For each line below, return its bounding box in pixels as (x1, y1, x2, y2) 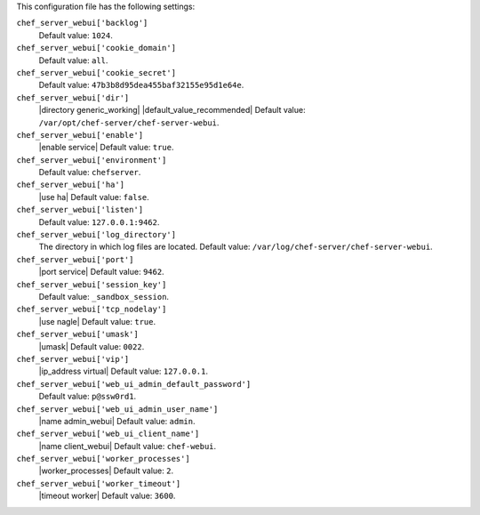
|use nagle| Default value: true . (38, 316, 156, 326)
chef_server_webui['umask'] (16, 329, 140, 340)
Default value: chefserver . (38, 167, 141, 178)
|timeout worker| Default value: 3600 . (38, 490, 176, 502)
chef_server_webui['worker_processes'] (16, 454, 190, 464)
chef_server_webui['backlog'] (16, 18, 148, 28)
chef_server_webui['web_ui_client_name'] (16, 429, 200, 439)
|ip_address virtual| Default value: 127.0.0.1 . (38, 366, 209, 377)
